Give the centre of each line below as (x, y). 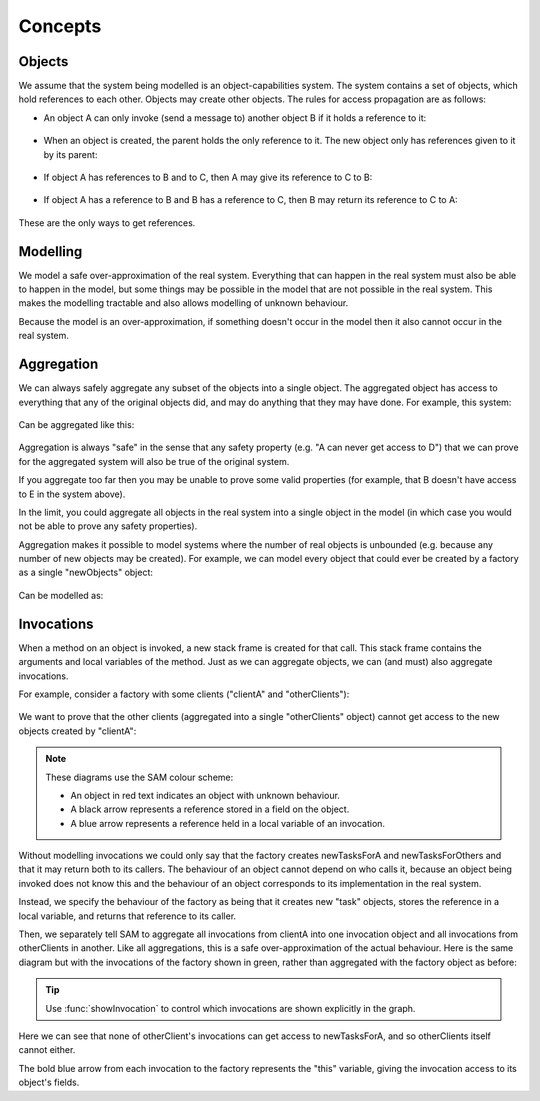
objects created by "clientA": (77, 731)
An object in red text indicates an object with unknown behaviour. (205, 795)
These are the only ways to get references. (107, 222)
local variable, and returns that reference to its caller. (127, 916)
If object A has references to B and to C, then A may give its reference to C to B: (208, 177)
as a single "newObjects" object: (86, 572)
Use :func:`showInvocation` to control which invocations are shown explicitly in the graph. (230, 1008)
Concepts (60, 26)
